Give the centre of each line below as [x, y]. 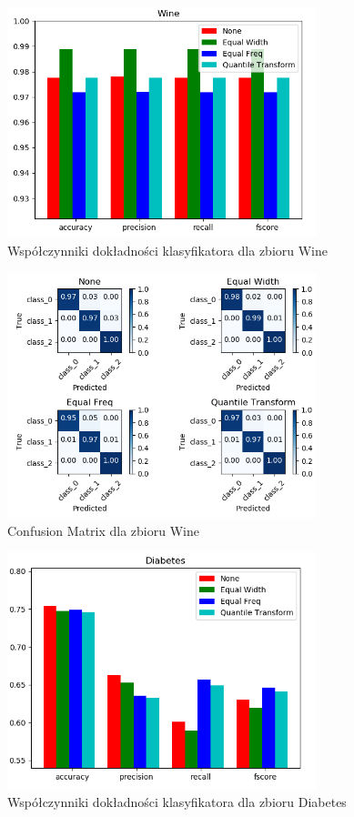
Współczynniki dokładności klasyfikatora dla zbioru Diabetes [177, 802]
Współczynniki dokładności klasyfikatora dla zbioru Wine [168, 250]
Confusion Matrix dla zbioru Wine [103, 530]
